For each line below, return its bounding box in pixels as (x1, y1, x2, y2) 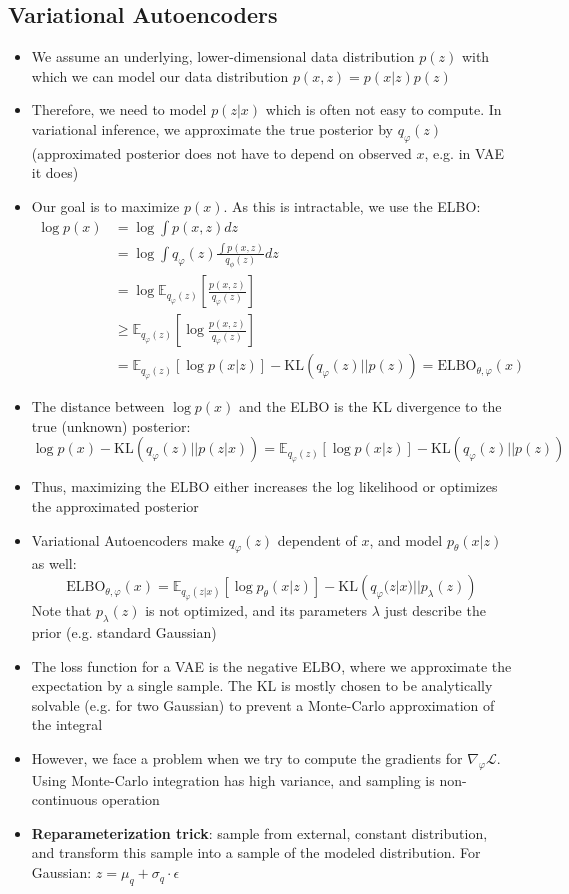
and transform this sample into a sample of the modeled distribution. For (31, 842, 481, 863)
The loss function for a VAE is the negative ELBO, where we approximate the (31, 655, 512, 676)
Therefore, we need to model (31, 99, 207, 120)
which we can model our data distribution (31, 65, 289, 86)
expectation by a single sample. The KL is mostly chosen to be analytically (31, 675, 493, 696)
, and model (369, 529, 443, 550)
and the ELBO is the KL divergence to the (238, 396, 502, 417)
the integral (31, 714, 103, 735)
